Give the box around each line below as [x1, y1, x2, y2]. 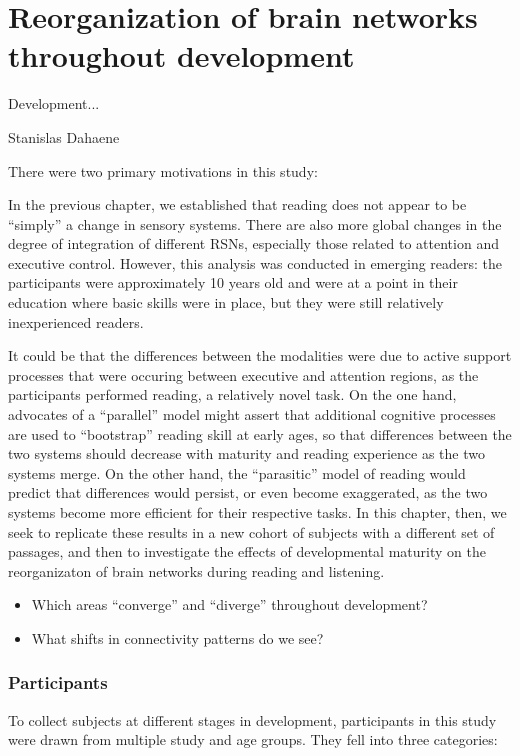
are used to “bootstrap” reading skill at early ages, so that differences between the [8, 423, 512, 444]
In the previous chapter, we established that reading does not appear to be [8, 194, 467, 215]
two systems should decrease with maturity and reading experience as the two [8, 443, 485, 464]
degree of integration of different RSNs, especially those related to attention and [8, 233, 499, 254]
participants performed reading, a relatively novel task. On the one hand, [8, 384, 457, 405]
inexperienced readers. [8, 311, 144, 332]
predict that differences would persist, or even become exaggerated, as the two [8, 482, 488, 503]
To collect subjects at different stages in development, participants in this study [8, 709, 497, 730]
